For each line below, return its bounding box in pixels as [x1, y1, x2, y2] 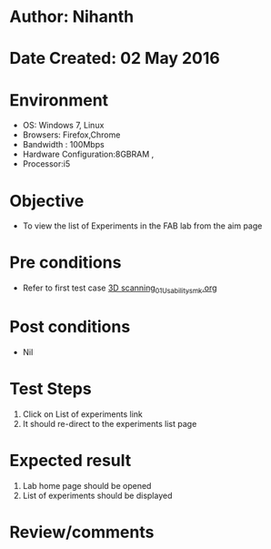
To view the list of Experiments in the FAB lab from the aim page [22, 220, 263, 231]
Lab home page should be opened [22, 480, 152, 491]
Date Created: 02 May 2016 [9, 48, 220, 69]
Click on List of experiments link [22, 408, 143, 420]
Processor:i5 [22, 158, 71, 169]
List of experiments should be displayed [22, 490, 173, 501]
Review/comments [9, 522, 155, 543]
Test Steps [9, 379, 93, 400]
